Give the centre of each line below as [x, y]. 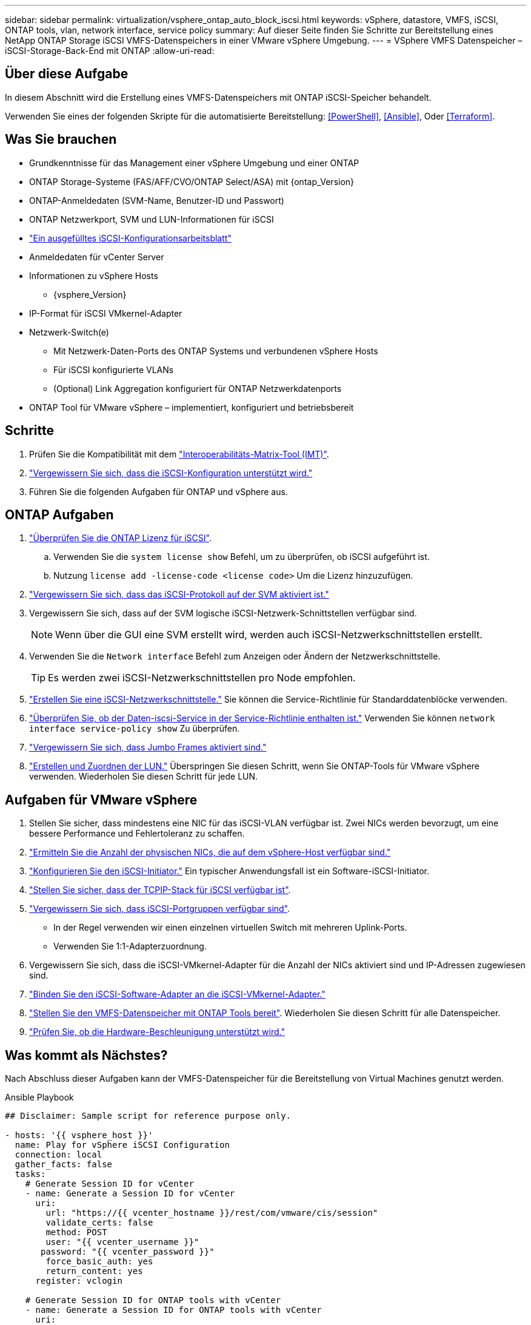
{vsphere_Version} [90, 294]
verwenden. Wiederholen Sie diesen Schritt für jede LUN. [144, 777]
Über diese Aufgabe [67, 74]
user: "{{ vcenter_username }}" [122, 1242]
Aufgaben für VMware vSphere [101, 800]
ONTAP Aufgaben [59, 514]
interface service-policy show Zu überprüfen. [135, 729]
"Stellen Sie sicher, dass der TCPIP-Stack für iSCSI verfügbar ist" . [160, 890]
